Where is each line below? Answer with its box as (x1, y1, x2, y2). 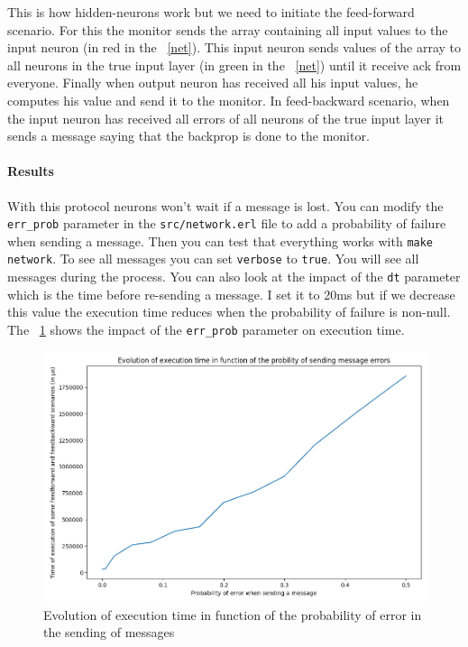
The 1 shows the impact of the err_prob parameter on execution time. (7, 319, 405, 338)
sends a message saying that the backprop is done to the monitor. (7, 126, 370, 145)
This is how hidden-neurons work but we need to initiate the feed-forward (7, 3, 415, 21)
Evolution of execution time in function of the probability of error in (43, 605, 422, 624)
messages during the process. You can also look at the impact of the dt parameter (7, 267, 461, 286)
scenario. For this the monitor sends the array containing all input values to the (7, 20, 448, 39)
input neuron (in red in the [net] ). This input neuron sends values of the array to (7, 38, 462, 57)
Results (7, 162, 54, 180)
